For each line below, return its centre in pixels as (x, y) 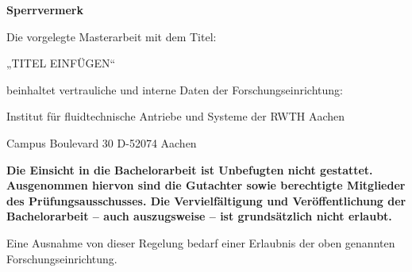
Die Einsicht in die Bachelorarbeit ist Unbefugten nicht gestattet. (190, 169)
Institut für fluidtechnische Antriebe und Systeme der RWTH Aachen (176, 116)
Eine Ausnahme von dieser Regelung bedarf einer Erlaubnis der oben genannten (201, 242)
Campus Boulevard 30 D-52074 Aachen (102, 142)
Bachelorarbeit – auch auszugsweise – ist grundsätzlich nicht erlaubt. (199, 216)
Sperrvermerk (45, 10)
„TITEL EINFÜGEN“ (61, 63)
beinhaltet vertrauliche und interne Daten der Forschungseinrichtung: (175, 89)
